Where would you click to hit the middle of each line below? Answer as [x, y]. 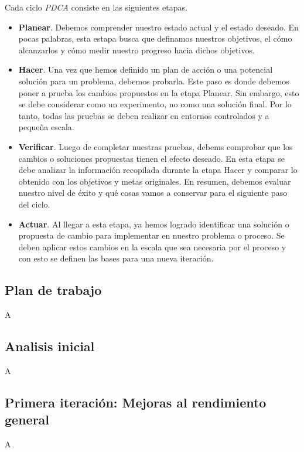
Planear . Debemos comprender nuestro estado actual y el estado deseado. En [158, 27]
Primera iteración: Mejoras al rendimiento [136, 402]
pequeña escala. [46, 127]
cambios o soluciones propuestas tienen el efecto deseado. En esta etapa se [152, 158]
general [27, 419]
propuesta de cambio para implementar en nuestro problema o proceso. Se [151, 235]
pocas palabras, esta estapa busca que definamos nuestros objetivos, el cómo [155, 38]
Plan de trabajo [53, 290]
